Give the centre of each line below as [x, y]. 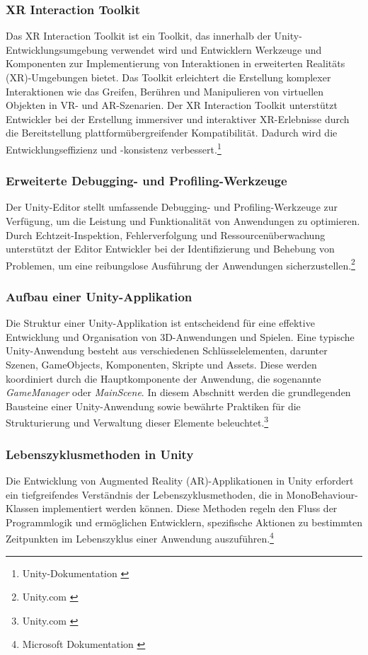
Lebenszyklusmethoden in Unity [100, 454]
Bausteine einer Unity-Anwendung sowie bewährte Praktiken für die [153, 406]
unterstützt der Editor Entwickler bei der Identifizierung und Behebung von [170, 249]
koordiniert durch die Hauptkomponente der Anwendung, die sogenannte [163, 378]
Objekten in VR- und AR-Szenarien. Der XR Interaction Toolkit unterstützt [172, 105]
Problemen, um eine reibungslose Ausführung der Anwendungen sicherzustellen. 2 [180, 264]
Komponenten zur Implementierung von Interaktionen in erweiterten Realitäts [176, 63]
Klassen [22, 508]
